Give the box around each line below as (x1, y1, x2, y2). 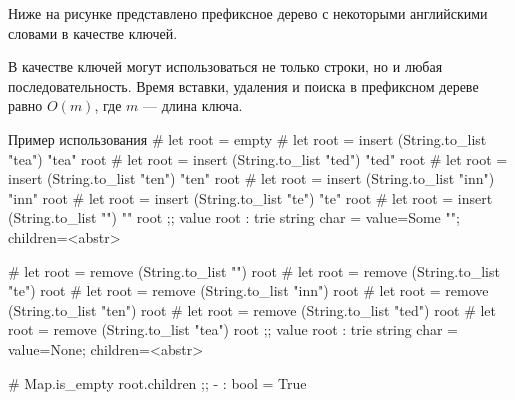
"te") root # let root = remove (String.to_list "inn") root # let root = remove (8, 280, 489, 301)
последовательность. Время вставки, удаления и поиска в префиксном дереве (8, 75, 479, 96)
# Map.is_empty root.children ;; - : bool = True (8, 372, 307, 393)
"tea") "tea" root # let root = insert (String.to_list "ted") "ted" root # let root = (8, 148, 508, 169)
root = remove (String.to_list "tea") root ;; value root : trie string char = (8, 319, 459, 340)
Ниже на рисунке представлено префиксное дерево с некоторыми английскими (8, 3, 488, 23)
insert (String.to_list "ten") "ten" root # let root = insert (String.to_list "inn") (8, 168, 495, 189)
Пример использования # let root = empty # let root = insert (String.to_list (8, 128, 487, 149)
